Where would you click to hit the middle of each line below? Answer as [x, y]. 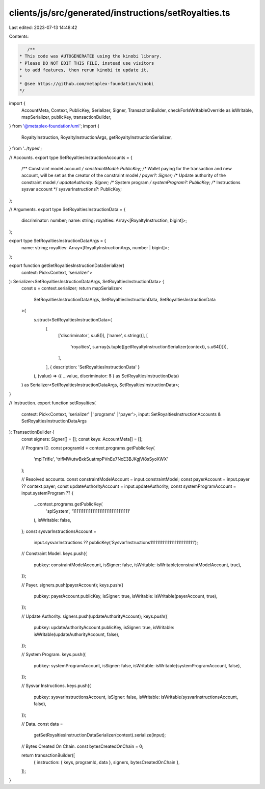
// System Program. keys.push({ [53, 655]
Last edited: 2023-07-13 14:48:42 [43, 27]
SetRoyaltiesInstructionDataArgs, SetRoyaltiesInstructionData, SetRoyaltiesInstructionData [125, 299]
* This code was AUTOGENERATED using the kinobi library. [91, 56]
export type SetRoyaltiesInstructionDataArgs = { [58, 241]
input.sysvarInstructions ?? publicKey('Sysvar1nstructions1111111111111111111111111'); [116, 542]
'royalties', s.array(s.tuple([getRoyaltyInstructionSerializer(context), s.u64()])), [149, 346]
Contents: [19, 36]
